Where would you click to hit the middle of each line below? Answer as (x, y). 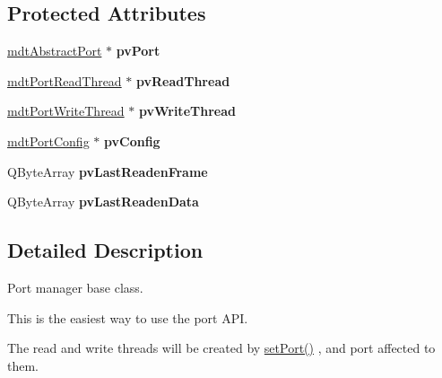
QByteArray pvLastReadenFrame (108, 171)
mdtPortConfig (48, 141)
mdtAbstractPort (55, 51)
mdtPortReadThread (65, 80)
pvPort (138, 51)
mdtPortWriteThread (66, 111)
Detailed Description (105, 250)
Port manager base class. (75, 287)
